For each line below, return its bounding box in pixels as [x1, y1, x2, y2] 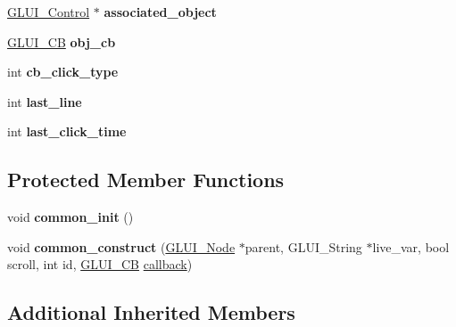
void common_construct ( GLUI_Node [7, 237, 236, 256]
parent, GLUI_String [245, 237, 362, 256]
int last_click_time [7, 122, 127, 141]
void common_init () [7, 208, 134, 226]
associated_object [104, 3, 217, 20]
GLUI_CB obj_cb [7, 32, 116, 51]
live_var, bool [372, 237, 450, 256]
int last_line [7, 92, 82, 110]
